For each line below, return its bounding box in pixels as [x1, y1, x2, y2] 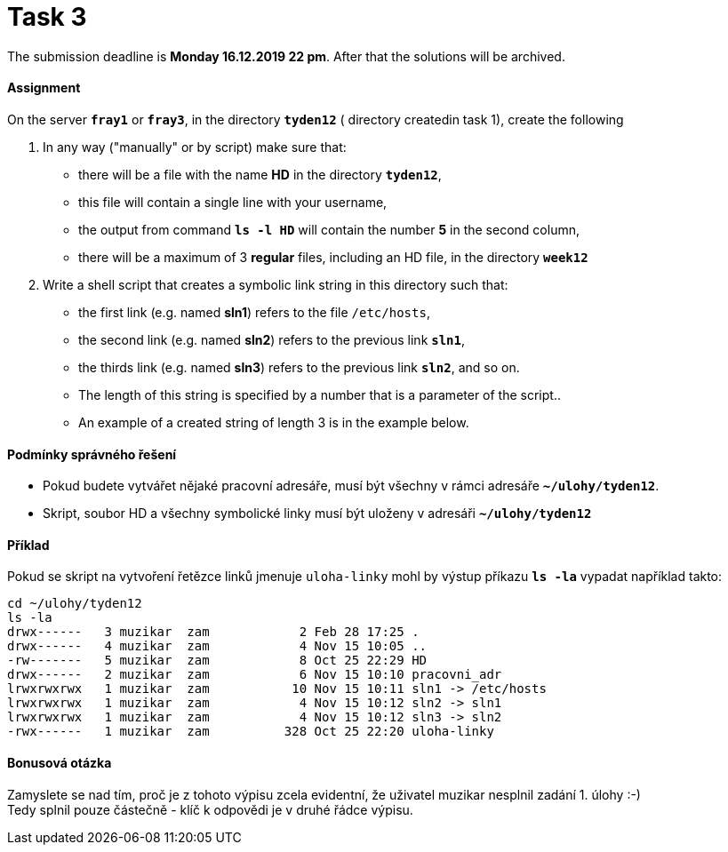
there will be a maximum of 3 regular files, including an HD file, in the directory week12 [78, 249, 588, 265]
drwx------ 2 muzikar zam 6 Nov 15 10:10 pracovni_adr [7, 667, 502, 682]
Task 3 [7, 2, 87, 32]
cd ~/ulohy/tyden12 [7, 596, 142, 611]
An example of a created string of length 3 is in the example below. [78, 414, 469, 430]
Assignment [7, 80, 81, 96]
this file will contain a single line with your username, [78, 194, 388, 210]
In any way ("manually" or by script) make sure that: [43, 139, 347, 155]
